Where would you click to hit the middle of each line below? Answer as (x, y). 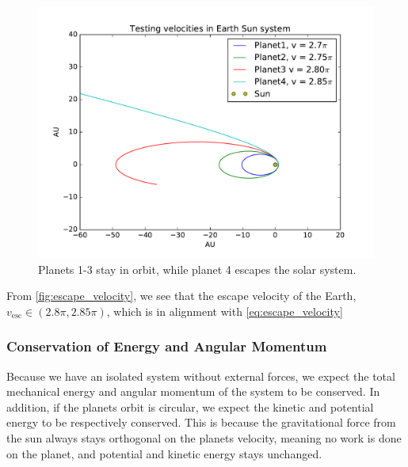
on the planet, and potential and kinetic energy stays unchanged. (164, 453)
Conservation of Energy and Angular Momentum (167, 346)
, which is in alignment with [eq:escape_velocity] (225, 311)
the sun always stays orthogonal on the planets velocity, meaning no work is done (204, 437)
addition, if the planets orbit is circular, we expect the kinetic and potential (190, 406)
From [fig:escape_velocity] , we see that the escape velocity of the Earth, (181, 296)
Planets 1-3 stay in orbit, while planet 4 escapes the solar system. (197, 269)
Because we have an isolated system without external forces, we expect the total (201, 376)
